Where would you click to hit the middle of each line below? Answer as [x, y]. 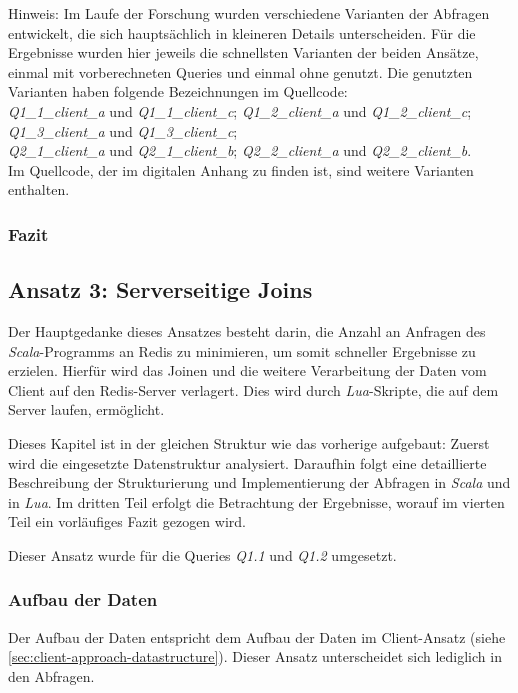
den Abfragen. [51, 675]
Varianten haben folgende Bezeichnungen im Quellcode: [178, 91]
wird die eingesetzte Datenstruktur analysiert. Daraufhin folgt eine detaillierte [247, 462]
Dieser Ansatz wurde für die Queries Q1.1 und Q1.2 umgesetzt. [202, 554]
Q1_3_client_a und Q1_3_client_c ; [123, 130]
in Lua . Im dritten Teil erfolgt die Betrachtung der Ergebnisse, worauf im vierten [256, 501]
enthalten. [39, 189]
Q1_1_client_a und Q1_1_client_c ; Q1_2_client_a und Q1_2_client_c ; [240, 110]
